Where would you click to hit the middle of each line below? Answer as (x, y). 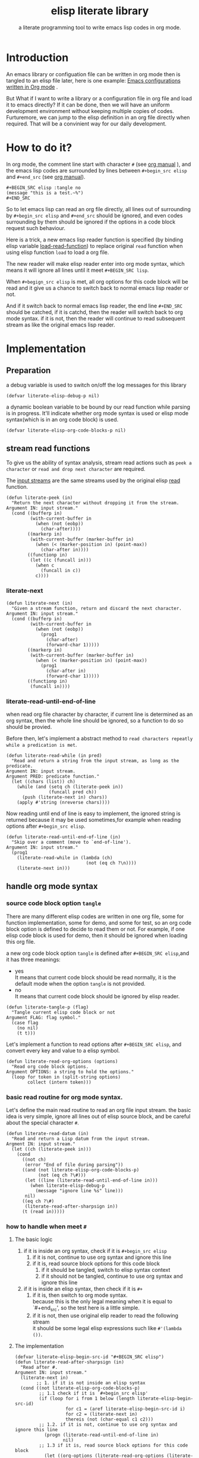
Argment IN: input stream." (41, 1144)
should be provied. (29, 727)
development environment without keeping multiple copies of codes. (90, 111)
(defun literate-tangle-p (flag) (48, 1007)
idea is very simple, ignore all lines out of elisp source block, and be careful (98, 1117)
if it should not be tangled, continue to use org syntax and (112, 1276)
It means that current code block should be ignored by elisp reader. (97, 996)
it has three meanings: (33, 959)
